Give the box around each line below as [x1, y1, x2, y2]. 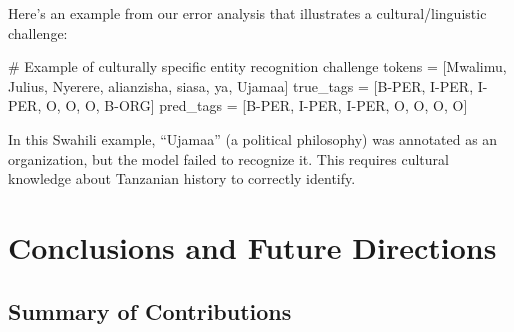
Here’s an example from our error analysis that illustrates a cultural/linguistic [8, 3, 487, 23]
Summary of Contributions [8, 295, 292, 326]
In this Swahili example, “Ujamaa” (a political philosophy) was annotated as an [8, 128, 498, 149]
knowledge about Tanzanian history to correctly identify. [8, 168, 356, 189]
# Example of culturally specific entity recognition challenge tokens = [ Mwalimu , [8, 56, 507, 77]
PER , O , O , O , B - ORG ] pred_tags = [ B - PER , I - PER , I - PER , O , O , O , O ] [8, 95, 468, 116]
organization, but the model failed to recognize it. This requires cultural [8, 148, 449, 169]
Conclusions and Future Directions [8, 226, 497, 267]
